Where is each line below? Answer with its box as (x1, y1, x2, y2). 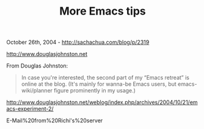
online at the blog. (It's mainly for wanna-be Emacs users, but (21, 80, 177, 88)
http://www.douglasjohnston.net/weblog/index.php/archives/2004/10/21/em (6, 99, 198, 106)
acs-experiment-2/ (6, 105, 54, 113)
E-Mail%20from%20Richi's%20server (6, 117, 103, 124)
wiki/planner (21, 87, 53, 94)
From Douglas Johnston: (6, 62, 68, 69)
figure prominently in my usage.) (54, 87, 136, 94)
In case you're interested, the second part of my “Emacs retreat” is (21, 74, 189, 82)
